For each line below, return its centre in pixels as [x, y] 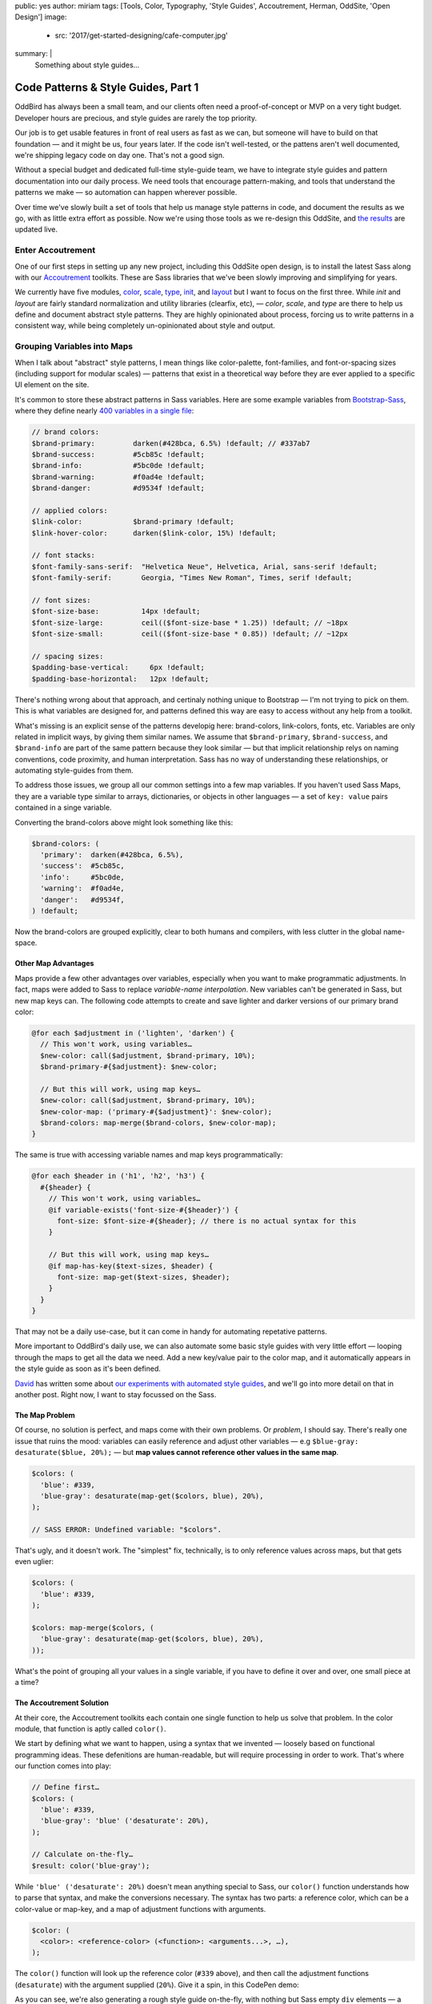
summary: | [34, 54]
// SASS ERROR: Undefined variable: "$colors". [126, 1530]
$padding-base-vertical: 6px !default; [118, 668]
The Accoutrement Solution [62, 1703]
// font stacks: [64, 556]
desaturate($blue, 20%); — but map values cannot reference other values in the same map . [177, 1452]
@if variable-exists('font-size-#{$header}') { [144, 1210]
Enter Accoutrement [55, 250]
